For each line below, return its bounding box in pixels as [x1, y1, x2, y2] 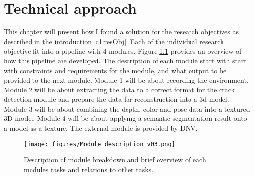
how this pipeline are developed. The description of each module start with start [4, 55, 247, 65]
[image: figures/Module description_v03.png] [24, 140, 175, 147]
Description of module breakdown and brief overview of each [24, 154, 206, 165]
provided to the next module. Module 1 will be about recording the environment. [4, 75, 249, 85]
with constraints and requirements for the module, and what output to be [4, 65, 227, 75]
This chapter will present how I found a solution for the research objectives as [4, 27, 239, 37]
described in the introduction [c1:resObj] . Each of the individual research [4, 36, 224, 46]
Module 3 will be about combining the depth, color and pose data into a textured [4, 103, 250, 114]
